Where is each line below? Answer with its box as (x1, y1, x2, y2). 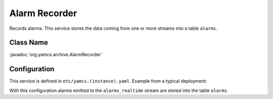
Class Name (9, 38, 48, 47)
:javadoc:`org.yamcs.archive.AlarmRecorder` (9, 52, 103, 58)
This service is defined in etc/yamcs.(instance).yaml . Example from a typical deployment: (9, 78, 207, 84)
